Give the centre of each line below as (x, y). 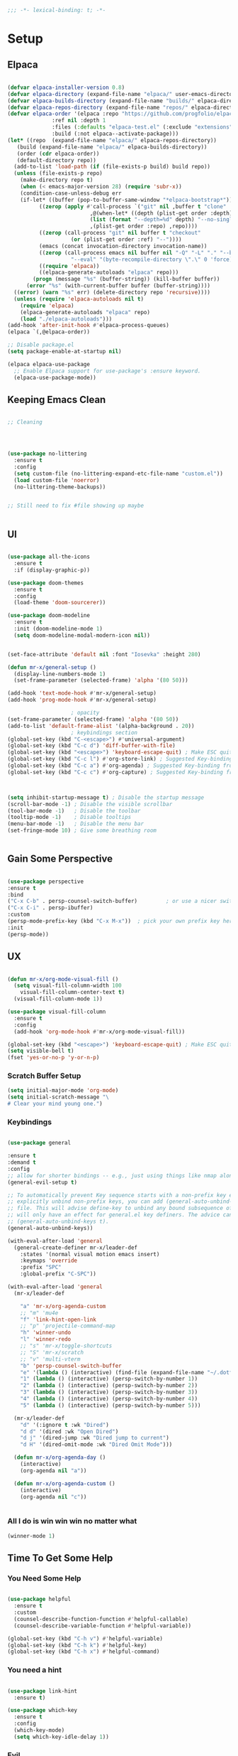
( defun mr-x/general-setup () (52, 667)
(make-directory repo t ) (57, 180)
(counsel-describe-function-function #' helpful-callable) (101, 1619)
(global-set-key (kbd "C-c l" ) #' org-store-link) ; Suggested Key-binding (120, 759)
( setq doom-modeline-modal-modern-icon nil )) (82, 635)
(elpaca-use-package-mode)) (55, 378)
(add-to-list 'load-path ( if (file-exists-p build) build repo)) (112, 167)
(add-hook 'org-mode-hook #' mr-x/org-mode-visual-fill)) (100, 1032)
